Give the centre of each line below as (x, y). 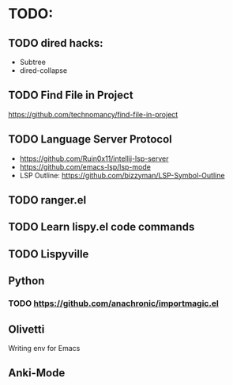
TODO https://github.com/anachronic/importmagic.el (113, 303)
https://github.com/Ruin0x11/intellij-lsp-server (94, 158)
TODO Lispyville (49, 254)
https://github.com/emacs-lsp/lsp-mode (85, 166)
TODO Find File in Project (71, 95)
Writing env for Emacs (44, 348)
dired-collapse (43, 71)
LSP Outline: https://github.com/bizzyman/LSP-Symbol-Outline (122, 175)
